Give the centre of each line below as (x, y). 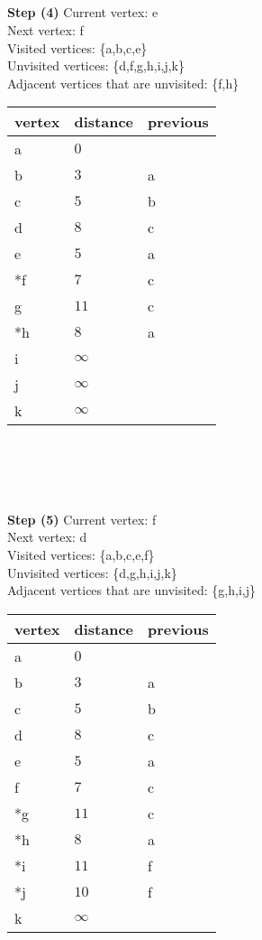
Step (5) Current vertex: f (82, 519)
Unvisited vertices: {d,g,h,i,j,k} (92, 572)
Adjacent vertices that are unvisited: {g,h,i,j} (131, 590)
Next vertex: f (45, 29)
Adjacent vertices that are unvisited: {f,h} (123, 83)
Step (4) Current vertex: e (83, 12)
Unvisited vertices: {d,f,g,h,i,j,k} (96, 65)
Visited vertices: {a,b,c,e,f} (81, 554)
